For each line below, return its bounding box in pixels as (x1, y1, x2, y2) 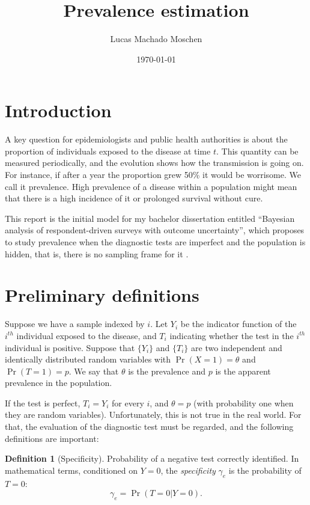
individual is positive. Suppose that (5, 341, 135, 353)
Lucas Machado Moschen (110, 32, 202, 45)
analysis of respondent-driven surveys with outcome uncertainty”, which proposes (5, 224, 305, 236)
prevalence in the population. (5, 376, 112, 389)
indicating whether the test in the (169, 329, 294, 341)
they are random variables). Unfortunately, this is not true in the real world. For (5, 408, 302, 421)
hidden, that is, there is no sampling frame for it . (5, 247, 189, 260)
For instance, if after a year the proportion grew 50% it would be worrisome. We (5, 168, 301, 181)
